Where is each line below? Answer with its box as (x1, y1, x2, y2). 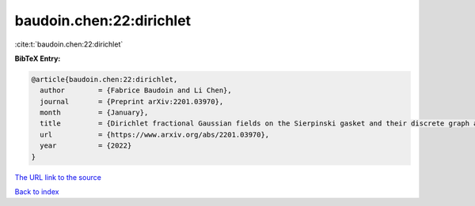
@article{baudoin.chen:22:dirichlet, (31, 75, 178, 84)
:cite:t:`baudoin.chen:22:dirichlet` (14, 39, 123, 49)
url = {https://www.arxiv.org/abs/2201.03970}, (40, 130, 270, 139)
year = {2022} (40, 141, 132, 150)
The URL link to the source (14, 172, 102, 182)
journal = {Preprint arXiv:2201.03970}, (40, 97, 224, 106)
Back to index (14, 187, 59, 197)
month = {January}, (40, 108, 149, 118)
